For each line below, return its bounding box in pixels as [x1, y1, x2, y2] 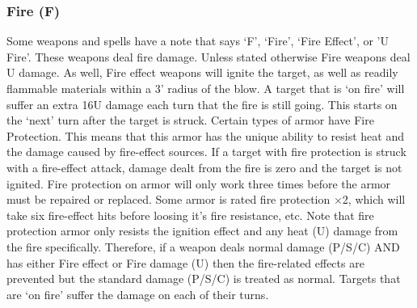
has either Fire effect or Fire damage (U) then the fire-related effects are [6, 254, 364, 271]
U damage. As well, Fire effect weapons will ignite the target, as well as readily [6, 64, 398, 81]
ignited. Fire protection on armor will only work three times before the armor [6, 175, 391, 192]
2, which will [342, 191, 406, 208]
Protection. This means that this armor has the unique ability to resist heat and [6, 127, 404, 144]
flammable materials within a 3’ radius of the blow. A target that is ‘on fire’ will [6, 80, 405, 96]
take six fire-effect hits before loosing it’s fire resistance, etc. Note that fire [6, 206, 374, 223]
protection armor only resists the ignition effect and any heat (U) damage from [6, 222, 398, 239]
